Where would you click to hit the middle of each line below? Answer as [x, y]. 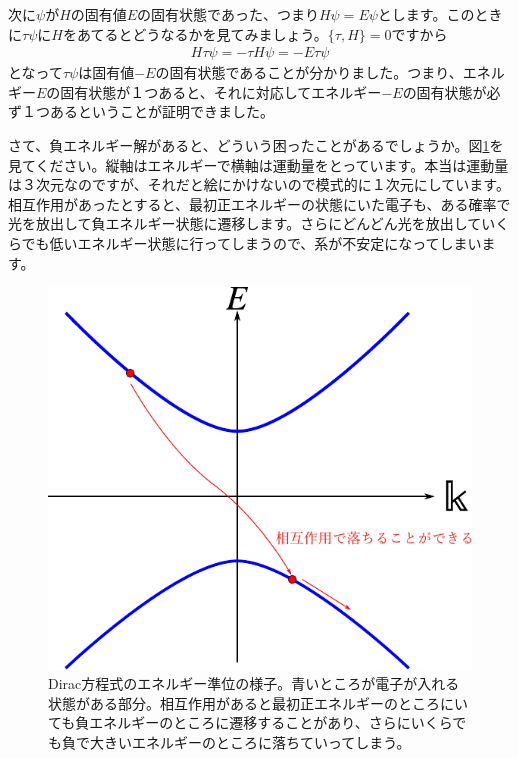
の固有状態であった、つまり [228, 14]
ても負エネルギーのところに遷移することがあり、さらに [229, 722]
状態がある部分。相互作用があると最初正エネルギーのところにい [258, 702]
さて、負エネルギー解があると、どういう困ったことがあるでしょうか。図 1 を [256, 145]
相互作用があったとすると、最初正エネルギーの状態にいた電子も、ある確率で [259, 203]
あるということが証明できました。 [161, 111]
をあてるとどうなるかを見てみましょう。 [195, 33]
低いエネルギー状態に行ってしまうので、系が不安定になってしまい [265, 242]
